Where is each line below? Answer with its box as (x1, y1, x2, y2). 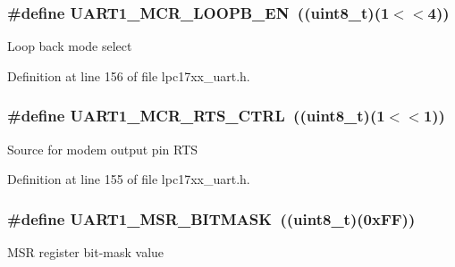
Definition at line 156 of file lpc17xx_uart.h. (7, 66, 250, 85)
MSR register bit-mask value (7, 243, 164, 262)
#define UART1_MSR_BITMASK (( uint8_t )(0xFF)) (7, 207, 416, 229)
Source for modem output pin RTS (7, 139, 198, 158)
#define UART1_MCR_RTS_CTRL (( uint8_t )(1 (7, 104, 385, 127)
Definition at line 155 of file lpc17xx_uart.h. (7, 170, 250, 188)
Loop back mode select (7, 37, 132, 55)
